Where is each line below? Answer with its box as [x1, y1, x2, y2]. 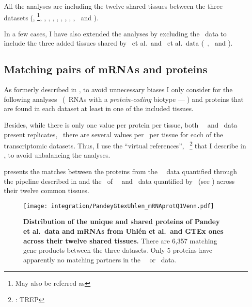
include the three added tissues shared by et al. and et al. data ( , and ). [4, 38, 233, 48]
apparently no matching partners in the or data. [23, 254, 176, 264]
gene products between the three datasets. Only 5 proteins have [23, 245, 213, 255]
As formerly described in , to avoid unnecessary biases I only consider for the [4, 84, 233, 95]
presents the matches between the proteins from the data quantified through [4, 166, 237, 177]
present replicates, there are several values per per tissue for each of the [4, 129, 223, 139]
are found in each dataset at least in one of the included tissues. [4, 103, 194, 113]
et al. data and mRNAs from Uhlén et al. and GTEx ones [23, 226, 223, 236]
